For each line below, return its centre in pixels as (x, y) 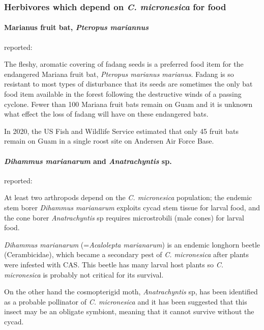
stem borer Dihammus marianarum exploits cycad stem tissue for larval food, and (132, 207)
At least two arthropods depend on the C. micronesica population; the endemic (128, 197)
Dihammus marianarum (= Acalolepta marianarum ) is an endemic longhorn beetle (132, 244)
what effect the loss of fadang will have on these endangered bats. (106, 114)
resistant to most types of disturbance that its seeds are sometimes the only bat (128, 84)
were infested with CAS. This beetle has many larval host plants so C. (114, 264)
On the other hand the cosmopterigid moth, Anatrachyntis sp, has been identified (131, 292)
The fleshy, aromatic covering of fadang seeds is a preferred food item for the (124, 64)
